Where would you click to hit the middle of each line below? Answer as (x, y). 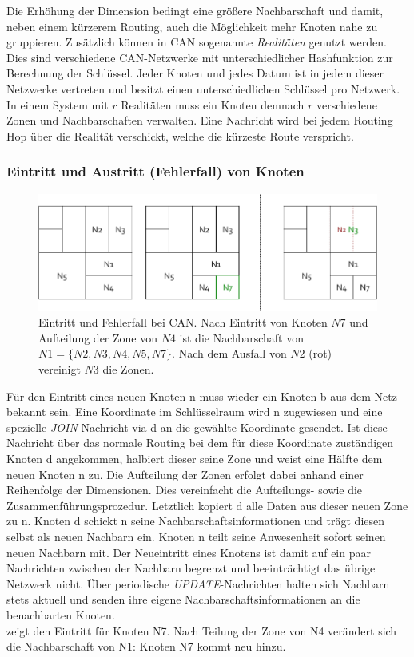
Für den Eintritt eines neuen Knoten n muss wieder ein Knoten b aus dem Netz (202, 396)
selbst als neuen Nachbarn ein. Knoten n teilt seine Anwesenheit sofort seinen (196, 536)
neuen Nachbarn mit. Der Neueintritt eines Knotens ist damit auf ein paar (189, 552)
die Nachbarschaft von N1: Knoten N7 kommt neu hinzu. (146, 646)
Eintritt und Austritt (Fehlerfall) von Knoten (155, 171)
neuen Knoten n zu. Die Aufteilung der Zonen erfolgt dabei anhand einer (185, 474)
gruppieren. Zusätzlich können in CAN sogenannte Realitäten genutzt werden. (197, 42)
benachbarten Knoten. (61, 614)
